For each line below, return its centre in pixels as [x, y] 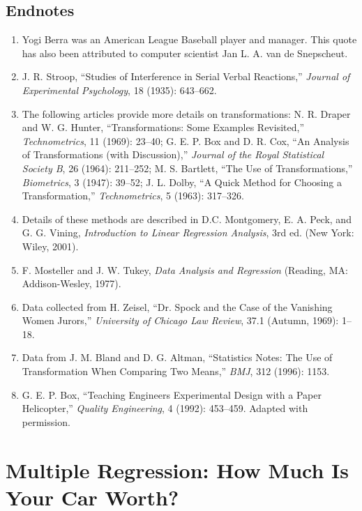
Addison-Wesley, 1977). [71, 283]
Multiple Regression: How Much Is [178, 470]
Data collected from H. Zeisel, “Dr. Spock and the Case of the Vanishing [177, 306]
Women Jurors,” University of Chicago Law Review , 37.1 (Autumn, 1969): [180, 320]
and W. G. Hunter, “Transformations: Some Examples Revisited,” [163, 127]
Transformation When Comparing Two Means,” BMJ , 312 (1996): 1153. [176, 371]
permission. [46, 421]
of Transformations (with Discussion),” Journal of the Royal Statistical [173, 154]
